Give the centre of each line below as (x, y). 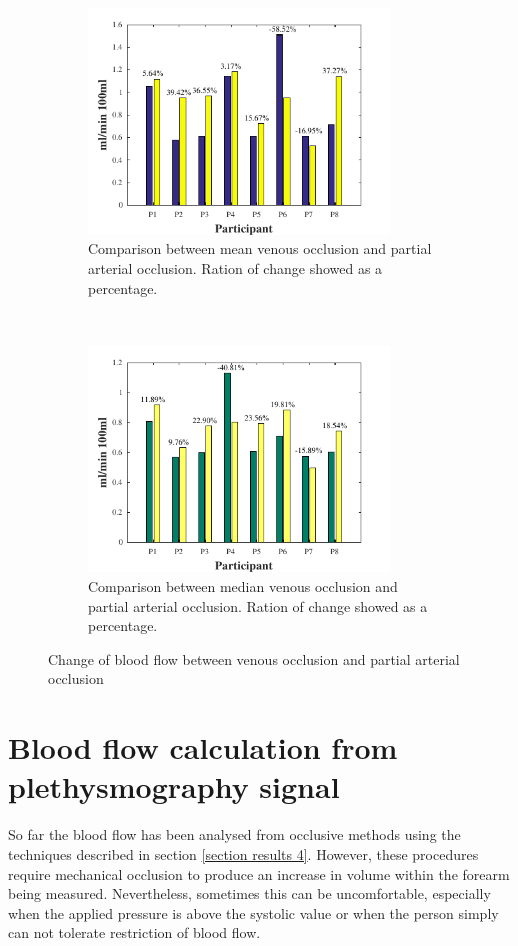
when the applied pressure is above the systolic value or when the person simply (253, 912)
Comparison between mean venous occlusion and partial (260, 248)
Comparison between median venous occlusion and (243, 586)
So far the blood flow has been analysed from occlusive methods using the (234, 834)
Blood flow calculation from (203, 747)
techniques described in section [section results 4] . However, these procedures (243, 853)
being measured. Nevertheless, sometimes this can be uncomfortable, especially (249, 893)
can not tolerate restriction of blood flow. (134, 932)
